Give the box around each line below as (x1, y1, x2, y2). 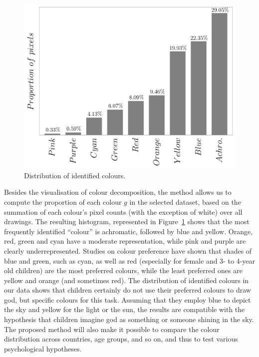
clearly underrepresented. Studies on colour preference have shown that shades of (4, 245, 252, 256)
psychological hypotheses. (4, 343, 82, 354)
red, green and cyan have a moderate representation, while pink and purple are (4, 236, 246, 246)
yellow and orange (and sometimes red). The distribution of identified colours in (4, 275, 249, 285)
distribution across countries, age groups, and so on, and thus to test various (4, 334, 238, 344)
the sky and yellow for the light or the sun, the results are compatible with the (4, 304, 245, 315)
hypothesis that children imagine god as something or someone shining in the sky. (4, 314, 254, 325)
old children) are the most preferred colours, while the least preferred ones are (4, 265, 243, 276)
